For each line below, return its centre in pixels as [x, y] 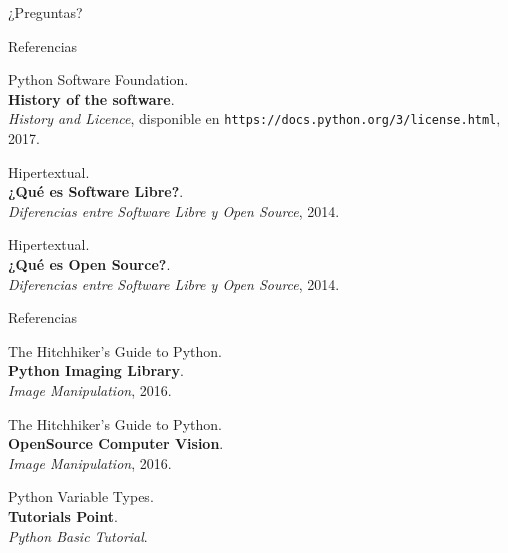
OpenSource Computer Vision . [116, 443]
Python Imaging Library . [96, 370]
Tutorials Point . [63, 515]
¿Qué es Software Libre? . [96, 191]
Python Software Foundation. [98, 79]
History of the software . [91, 98]
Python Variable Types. [81, 496]
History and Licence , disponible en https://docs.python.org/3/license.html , [254, 118]
